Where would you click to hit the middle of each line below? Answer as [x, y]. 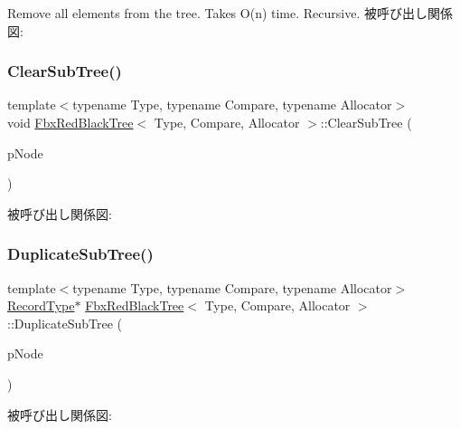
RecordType [41, 305]
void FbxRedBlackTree [70, 122]
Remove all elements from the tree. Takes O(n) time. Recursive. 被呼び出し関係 [230, 13]
